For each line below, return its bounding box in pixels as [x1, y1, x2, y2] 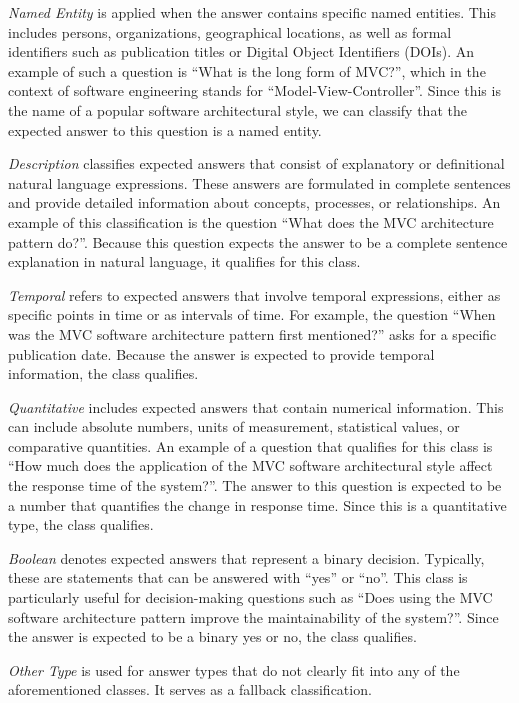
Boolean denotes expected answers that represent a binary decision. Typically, [8, 547, 485, 568]
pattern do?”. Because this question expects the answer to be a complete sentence [8, 231, 508, 252]
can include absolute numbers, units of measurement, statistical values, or [8, 416, 460, 437]
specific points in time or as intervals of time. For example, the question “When [8, 304, 496, 325]
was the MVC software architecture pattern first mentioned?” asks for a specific [8, 323, 497, 344]
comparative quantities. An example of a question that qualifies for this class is [8, 435, 493, 456]
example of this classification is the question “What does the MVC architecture [8, 211, 494, 232]
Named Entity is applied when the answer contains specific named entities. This [8, 2, 497, 22]
